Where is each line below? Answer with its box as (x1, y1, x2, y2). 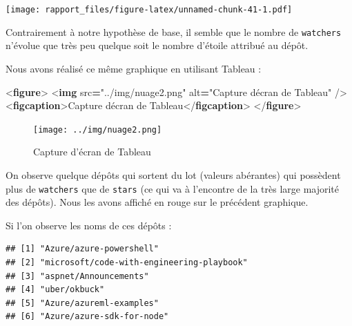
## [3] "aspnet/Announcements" (6, 271, 149, 281)
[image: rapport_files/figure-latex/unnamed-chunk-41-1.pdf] (6, 5, 293, 15)
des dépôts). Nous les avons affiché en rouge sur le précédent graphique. (6, 195, 309, 209)
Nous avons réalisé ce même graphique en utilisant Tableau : (6, 61, 262, 75)
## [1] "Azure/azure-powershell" (6, 244, 159, 254)
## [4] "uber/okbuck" (6, 285, 105, 295)
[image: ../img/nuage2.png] (33, 124, 162, 135)
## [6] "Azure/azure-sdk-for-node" (6, 311, 169, 322)
